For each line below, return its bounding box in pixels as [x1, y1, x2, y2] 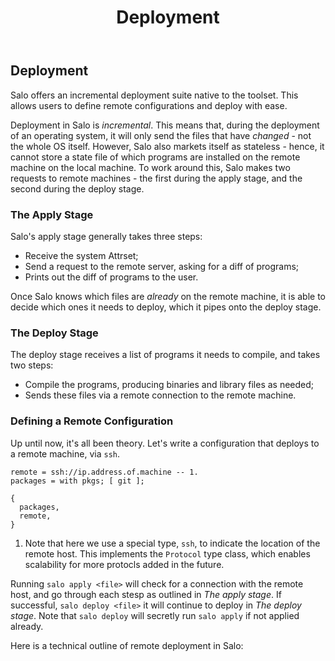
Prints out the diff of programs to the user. [24, 271, 199, 283]
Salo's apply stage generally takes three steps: [10, 230, 203, 242]
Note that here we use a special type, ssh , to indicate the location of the [24, 537, 321, 549]
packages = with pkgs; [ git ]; [10, 476, 145, 486]
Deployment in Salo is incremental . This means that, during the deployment [10, 119, 320, 131]
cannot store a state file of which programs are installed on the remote [10, 151, 301, 163]
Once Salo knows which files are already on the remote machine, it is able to [10, 290, 326, 302]
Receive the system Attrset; [24, 249, 139, 261]
